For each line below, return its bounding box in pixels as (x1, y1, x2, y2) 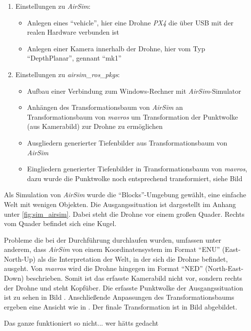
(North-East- (205, 263, 244, 273)
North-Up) (4, 253, 36, 264)
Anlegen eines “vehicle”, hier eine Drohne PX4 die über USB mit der (27, 17, 233, 27)
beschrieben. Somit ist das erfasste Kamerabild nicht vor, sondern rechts (26, 273, 242, 283)
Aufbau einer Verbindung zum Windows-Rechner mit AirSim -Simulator (27, 85, 241, 96)
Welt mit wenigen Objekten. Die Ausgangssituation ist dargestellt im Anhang (4, 199, 236, 209)
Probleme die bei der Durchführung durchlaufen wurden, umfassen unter (4, 234, 222, 245)
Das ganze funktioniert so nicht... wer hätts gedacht (4, 318, 159, 328)
